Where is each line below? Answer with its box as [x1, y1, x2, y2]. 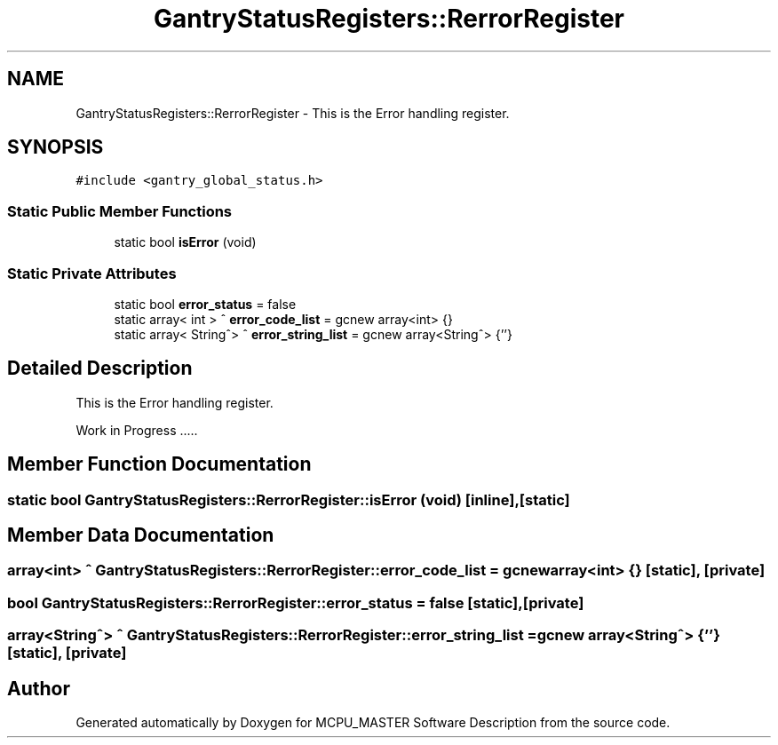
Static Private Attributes [7, 264, 177, 282]
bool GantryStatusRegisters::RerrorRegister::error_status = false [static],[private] [7, 593, 584, 612]
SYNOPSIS [7, 136, 104, 159]
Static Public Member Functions [7, 202, 233, 220]
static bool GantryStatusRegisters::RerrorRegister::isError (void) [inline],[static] [7, 490, 570, 509]
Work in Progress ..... [75, 422, 198, 438]
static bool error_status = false [114, 296, 297, 312]
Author [7, 677, 70, 700]
